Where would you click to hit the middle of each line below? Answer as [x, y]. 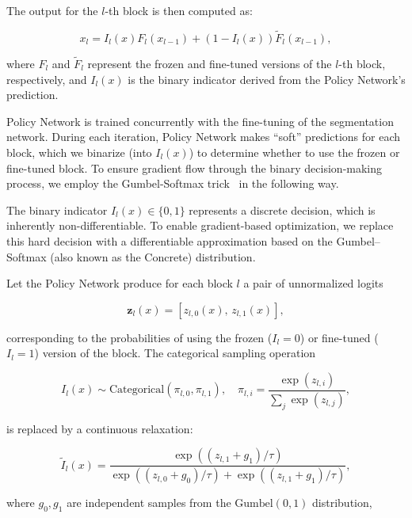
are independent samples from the [149, 503]
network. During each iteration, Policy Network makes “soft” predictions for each [204, 137]
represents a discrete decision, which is [282, 209]
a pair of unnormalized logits [313, 283]
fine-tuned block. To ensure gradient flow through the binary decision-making [195, 168]
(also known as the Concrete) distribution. [153, 256]
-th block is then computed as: [179, 10]
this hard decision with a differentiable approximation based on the [170, 240]
